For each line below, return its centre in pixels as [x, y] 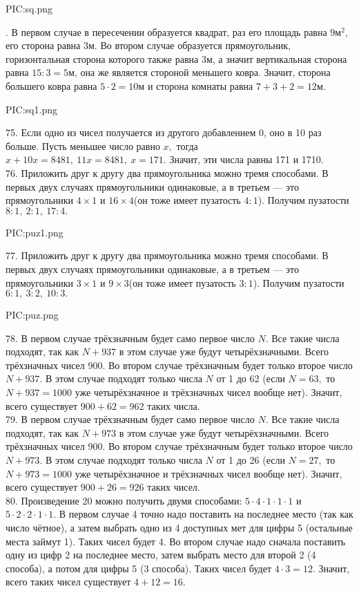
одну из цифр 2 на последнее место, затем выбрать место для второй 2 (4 [161, 555]
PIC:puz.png [32, 315]
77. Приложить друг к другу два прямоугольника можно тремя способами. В [167, 255]
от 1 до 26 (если [251, 460]
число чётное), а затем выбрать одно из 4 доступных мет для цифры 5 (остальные [179, 527]
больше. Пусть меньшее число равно [83, 145]
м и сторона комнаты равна [196, 85]
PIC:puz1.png [35, 232]
